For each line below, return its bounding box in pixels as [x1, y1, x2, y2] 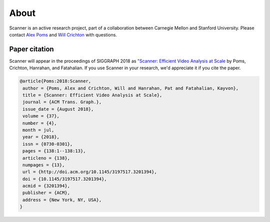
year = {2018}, [22, 134, 60, 140]
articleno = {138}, [22, 155, 70, 161]
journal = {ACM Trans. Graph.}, [22, 99, 102, 105]
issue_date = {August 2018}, [22, 106, 94, 112]
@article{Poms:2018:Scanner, [19, 78, 91, 84]
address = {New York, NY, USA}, [22, 197, 102, 203]
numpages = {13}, [22, 162, 65, 168]
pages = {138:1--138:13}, [22, 148, 86, 154]
